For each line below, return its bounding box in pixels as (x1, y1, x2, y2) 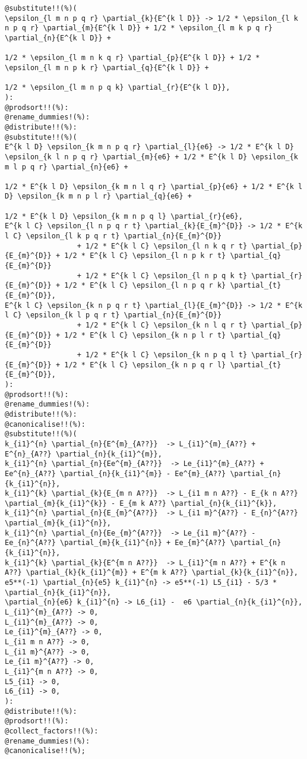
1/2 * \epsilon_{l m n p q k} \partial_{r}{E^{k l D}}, (5, 83, 230, 92)
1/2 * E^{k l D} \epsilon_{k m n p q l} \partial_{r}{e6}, (5, 212, 243, 221)
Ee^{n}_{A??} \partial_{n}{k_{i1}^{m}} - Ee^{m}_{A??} (5, 469, 226, 478)
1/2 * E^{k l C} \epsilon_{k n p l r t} (64, 330, 226, 339)
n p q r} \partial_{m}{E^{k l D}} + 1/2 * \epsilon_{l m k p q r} (5, 24, 273, 33)
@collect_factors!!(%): (5, 726, 99, 735)
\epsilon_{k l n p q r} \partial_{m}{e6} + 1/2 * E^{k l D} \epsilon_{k (5, 152, 298, 161)
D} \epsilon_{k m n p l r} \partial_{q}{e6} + (5, 192, 192, 201)
